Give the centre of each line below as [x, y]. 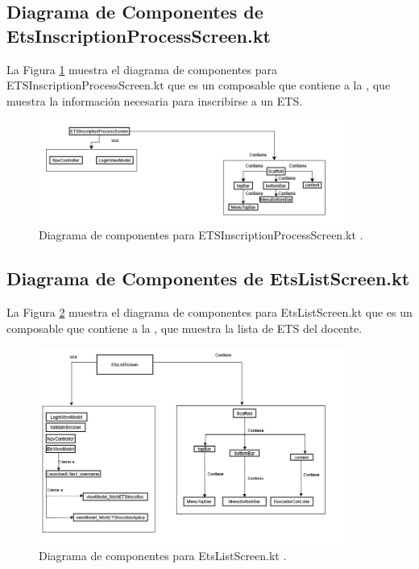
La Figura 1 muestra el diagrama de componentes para [142, 69]
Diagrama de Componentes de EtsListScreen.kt [208, 278]
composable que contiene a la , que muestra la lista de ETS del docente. [185, 328]
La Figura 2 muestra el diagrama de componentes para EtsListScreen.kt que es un [209, 312]
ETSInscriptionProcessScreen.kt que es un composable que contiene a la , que [199, 85]
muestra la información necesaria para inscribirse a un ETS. [155, 100]
